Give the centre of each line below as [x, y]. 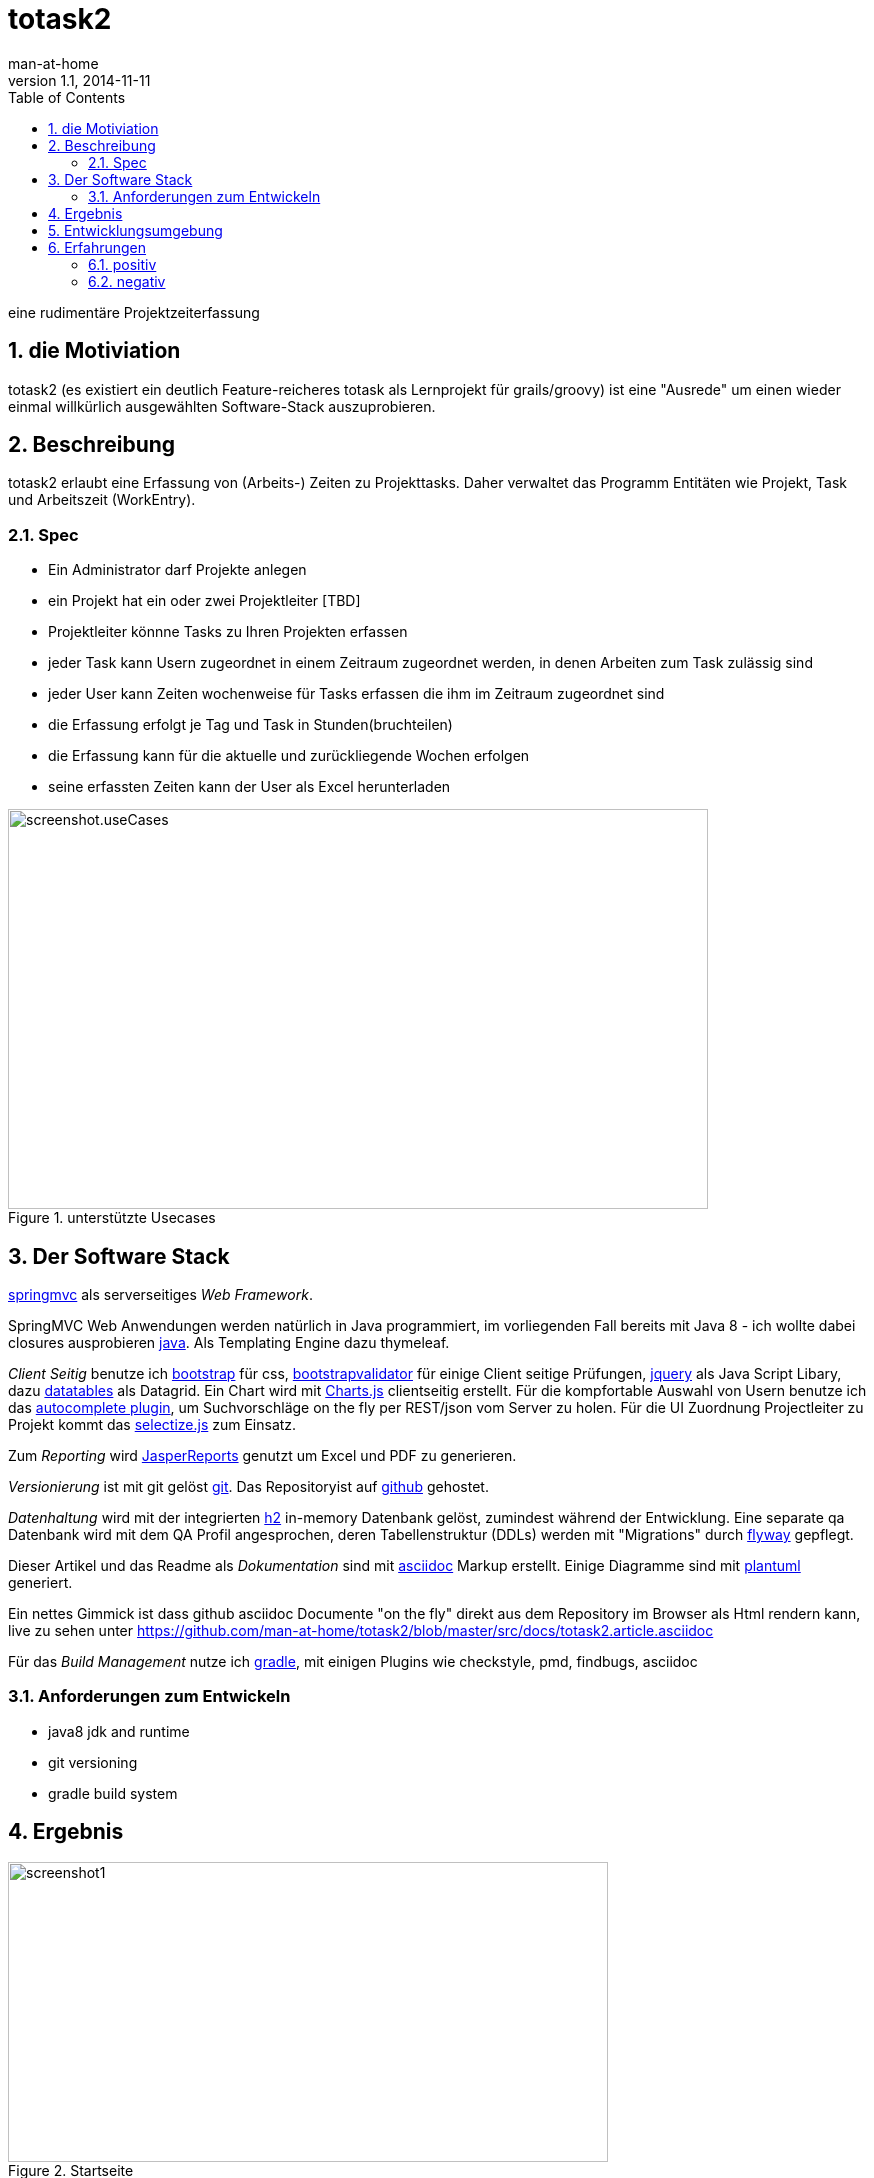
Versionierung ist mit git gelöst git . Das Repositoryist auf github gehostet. [248, 1487]
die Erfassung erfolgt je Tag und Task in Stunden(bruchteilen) [250, 725]
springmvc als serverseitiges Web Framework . [160, 1295]
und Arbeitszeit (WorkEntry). [102, 500]
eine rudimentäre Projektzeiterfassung [134, 312]
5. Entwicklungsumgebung [135, 230]
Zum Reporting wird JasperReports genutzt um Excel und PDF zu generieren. [262, 1456]
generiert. [40, 1583]
